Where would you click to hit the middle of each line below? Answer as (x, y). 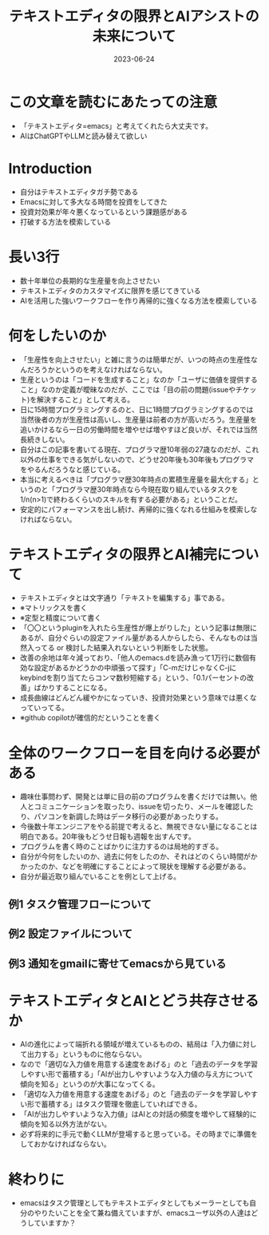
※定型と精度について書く (61, 618)
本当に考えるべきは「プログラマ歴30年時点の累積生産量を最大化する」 (136, 479)
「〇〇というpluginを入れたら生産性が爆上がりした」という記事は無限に (138, 628)
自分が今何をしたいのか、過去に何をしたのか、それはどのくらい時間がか (138, 856)
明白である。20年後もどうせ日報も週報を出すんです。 (107, 836)
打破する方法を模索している (65, 221)
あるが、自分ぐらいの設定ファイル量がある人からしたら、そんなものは (135, 638)
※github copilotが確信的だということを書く (90, 718)
